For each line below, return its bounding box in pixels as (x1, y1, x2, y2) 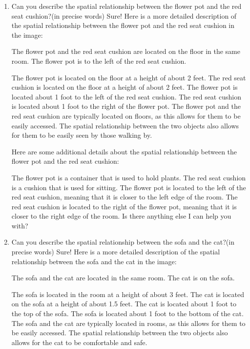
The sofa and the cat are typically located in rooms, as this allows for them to (11, 318, 246, 328)
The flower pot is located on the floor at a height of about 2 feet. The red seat (11, 72, 246, 82)
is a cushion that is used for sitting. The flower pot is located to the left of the (11, 182, 246, 192)
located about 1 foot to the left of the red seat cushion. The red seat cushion (11, 91, 241, 101)
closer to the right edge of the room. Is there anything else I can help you (11, 211, 231, 221)
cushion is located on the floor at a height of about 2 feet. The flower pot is (11, 82, 238, 92)
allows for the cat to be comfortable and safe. (11, 337, 147, 347)
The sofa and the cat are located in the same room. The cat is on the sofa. (11, 273, 235, 283)
